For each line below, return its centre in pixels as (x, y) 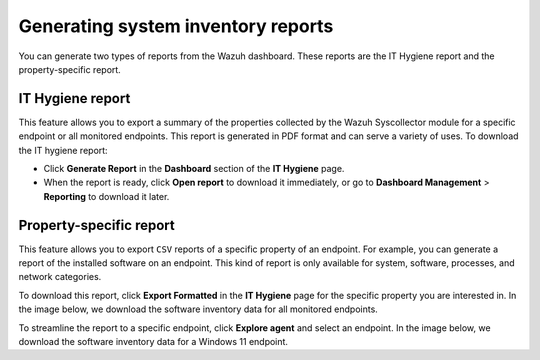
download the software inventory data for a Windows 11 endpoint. (153, 342)
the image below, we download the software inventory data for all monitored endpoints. (198, 309)
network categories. (60, 277)
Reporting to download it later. (106, 196)
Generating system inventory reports (176, 26)
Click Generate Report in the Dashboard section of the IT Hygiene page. (194, 169)
